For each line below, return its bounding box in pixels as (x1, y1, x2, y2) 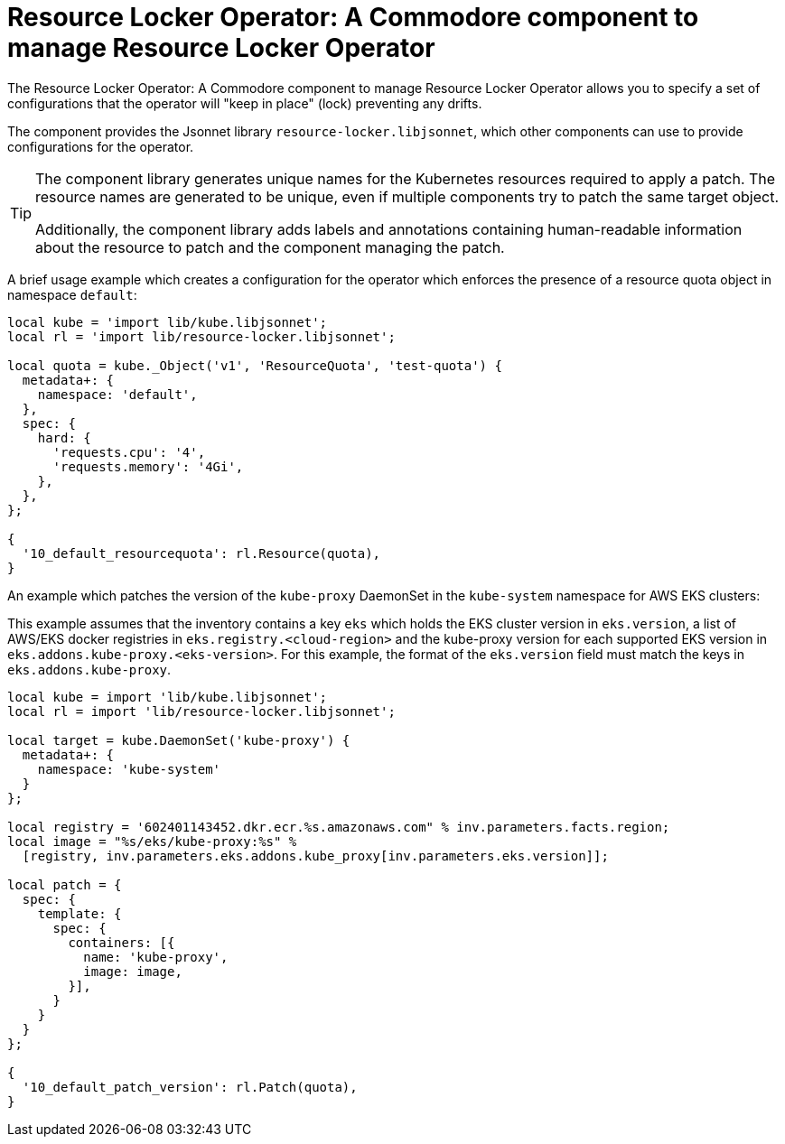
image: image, (83, 963, 182, 979)
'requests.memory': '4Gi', (52, 459, 244, 474)
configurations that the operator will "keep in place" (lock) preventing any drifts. (7, 95, 482, 111)
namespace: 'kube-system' (37, 761, 221, 777)
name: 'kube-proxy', (83, 949, 229, 964)
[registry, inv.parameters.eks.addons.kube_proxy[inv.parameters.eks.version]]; (22, 848, 609, 863)
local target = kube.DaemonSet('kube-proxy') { (7, 732, 350, 748)
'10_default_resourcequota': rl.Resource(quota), (22, 545, 381, 561)
